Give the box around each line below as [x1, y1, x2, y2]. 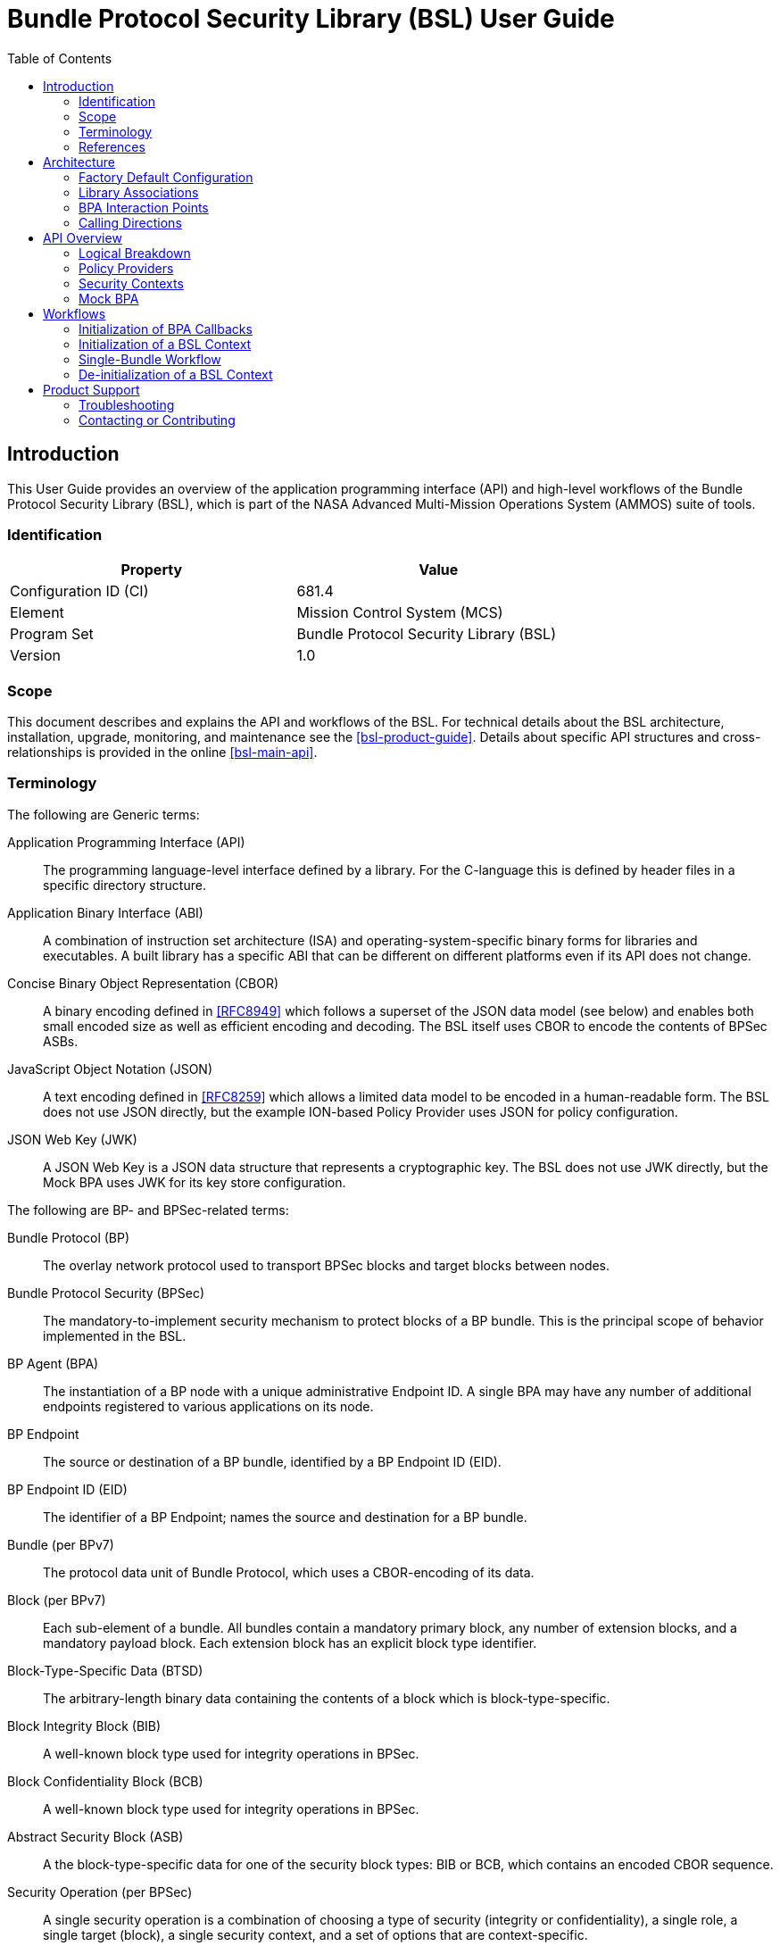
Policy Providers [79, 260, 174, 276]
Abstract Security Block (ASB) [7, 1828, 184, 1844]
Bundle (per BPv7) [7, 1536, 114, 1552]
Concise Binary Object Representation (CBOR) [7, 975, 279, 991]
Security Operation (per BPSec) [7, 1884, 193, 1900]
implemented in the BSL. [43, 1327, 187, 1343]
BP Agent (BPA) [7, 1355, 99, 1371]
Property [120, 561, 183, 579]
